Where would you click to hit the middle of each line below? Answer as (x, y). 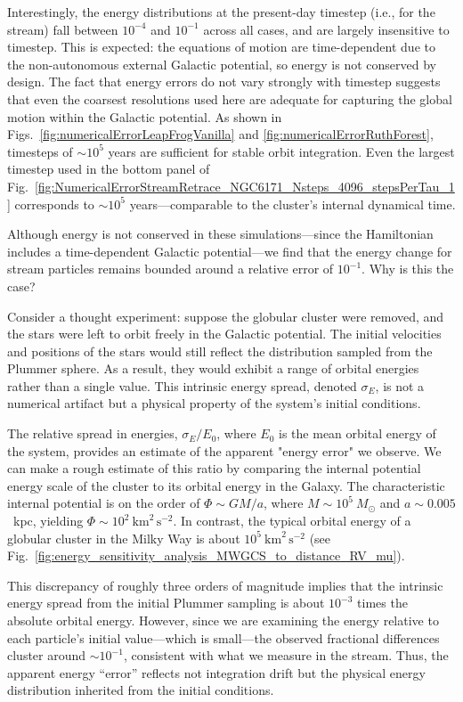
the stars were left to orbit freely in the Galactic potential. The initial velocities (224, 334)
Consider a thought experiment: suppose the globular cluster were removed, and (226, 316)
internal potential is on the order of (104, 503)
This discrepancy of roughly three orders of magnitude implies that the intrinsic (225, 585)
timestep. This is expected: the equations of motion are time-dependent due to (221, 47)
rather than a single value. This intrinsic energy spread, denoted (182, 385)
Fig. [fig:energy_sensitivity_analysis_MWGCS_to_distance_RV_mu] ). (206, 555)
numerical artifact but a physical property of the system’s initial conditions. (214, 403)
